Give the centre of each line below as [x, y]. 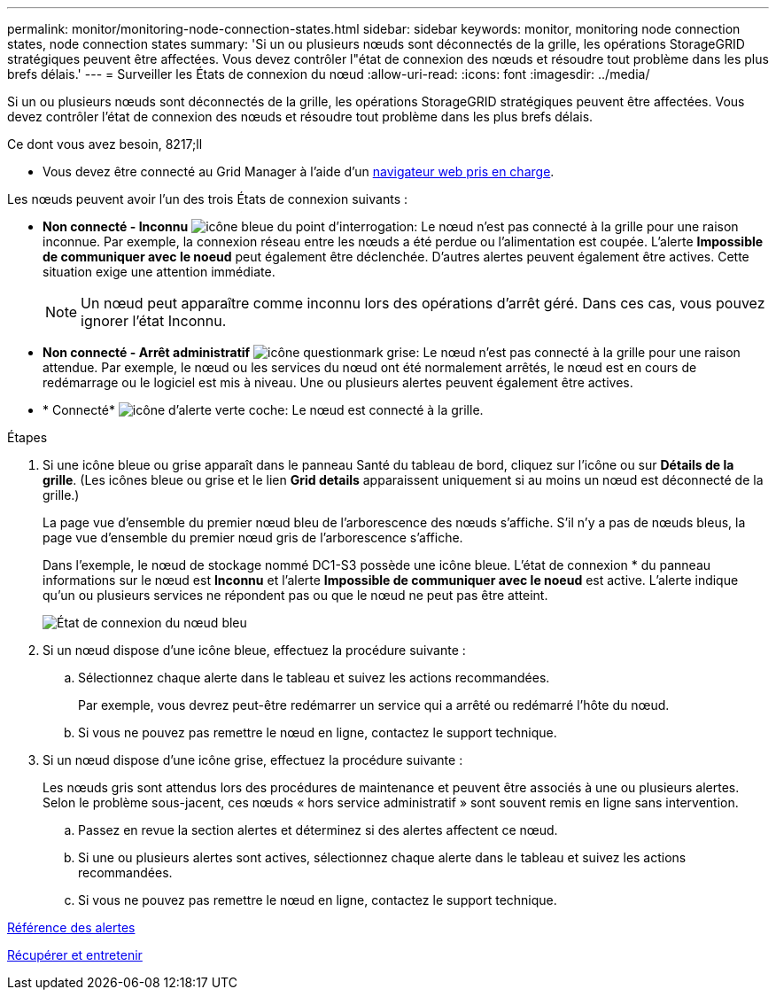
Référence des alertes [71, 927]
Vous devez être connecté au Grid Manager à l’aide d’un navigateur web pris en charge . [299, 171]
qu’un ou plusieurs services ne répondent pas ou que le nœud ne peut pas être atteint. [295, 595]
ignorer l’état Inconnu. [154, 321]
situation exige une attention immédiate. [159, 272]
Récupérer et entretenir [75, 955]
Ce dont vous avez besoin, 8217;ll [105, 144]
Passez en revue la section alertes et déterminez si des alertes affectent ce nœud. [318, 830]
